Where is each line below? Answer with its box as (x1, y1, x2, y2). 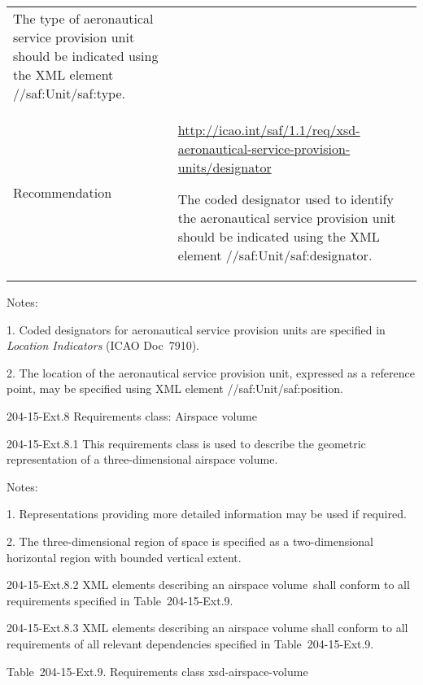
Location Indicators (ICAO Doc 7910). (7, 337, 199, 354)
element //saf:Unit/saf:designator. (177, 246, 373, 264)
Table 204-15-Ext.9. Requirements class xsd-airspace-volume (7, 662, 308, 679)
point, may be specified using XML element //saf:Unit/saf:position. (7, 380, 343, 397)
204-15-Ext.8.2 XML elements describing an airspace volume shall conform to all (7, 576, 410, 593)
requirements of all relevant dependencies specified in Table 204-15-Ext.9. (7, 635, 374, 652)
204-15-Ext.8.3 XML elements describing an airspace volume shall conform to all (7, 619, 408, 636)
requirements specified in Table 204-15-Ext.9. (7, 591, 233, 609)
